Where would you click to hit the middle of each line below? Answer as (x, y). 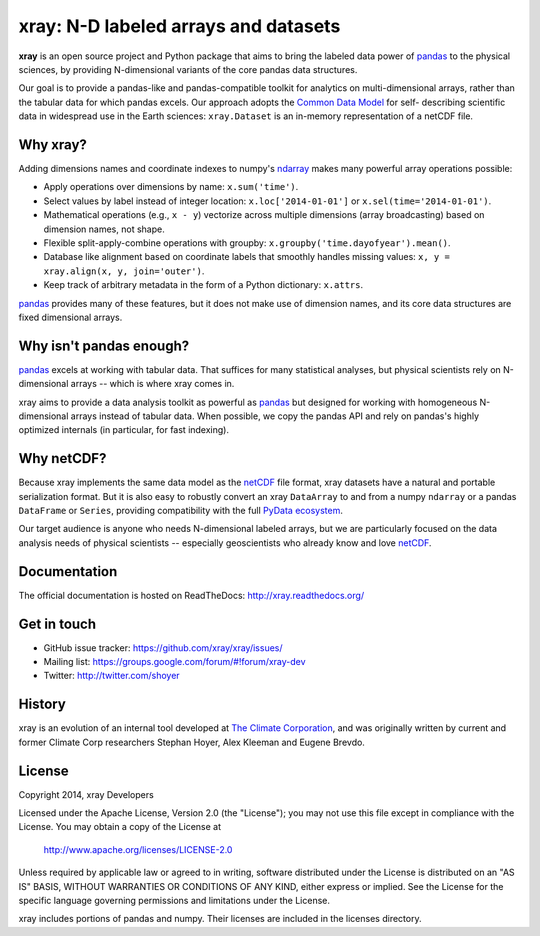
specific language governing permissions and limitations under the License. (174, 900)
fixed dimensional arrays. (70, 317)
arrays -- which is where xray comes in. (152, 384)
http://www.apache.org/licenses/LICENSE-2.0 (138, 849)
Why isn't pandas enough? (104, 345)
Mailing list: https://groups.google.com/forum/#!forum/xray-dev (174, 662)
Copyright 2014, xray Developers (86, 794)
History (42, 704)
